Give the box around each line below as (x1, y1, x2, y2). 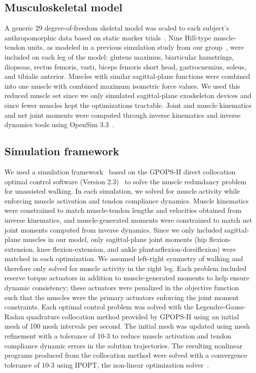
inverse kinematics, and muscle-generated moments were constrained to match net (4, 214, 253, 225)
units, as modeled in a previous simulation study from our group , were (27, 42, 244, 52)
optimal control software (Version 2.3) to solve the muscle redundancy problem (4, 176, 247, 186)
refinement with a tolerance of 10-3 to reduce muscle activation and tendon (4, 331, 231, 341)
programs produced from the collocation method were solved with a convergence (4, 350, 247, 360)
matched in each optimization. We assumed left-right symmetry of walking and (4, 253, 243, 264)
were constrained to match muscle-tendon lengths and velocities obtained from (4, 205, 242, 215)
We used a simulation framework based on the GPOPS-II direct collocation (4, 166, 236, 176)
